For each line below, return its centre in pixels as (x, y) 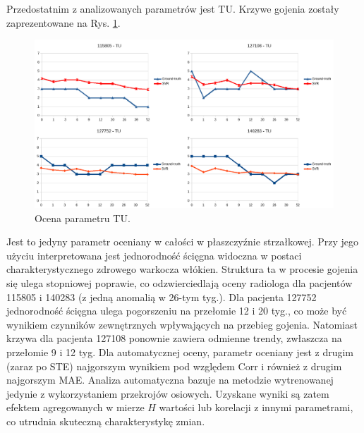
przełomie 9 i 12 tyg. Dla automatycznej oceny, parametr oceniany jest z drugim (180, 352)
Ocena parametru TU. (83, 218)
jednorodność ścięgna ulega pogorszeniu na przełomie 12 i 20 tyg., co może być (177, 311)
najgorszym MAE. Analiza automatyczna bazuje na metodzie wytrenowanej (170, 380)
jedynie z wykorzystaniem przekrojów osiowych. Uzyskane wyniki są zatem (168, 393)
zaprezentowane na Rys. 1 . (63, 22)
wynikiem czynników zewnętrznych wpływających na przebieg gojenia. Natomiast (182, 324)
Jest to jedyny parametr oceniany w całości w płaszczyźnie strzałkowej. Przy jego (183, 242)
